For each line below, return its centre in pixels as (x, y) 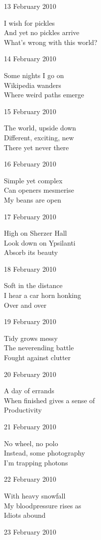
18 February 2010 (30, 269)
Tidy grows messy (31, 338)
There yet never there (37, 147)
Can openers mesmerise (39, 190)
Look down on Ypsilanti (40, 242)
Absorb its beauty (31, 252)
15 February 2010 (30, 111)
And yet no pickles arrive (42, 32)
